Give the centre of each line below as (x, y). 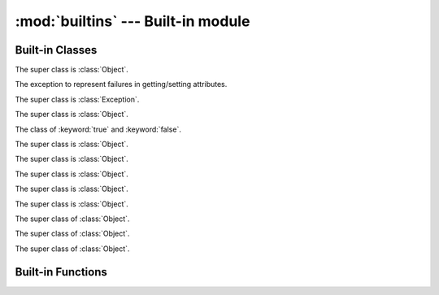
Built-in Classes (56, 50)
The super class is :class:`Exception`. (77, 99)
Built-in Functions (61, 272)
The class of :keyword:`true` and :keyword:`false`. (98, 129)
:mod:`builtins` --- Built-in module (133, 21)
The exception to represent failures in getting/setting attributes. (121, 85)
